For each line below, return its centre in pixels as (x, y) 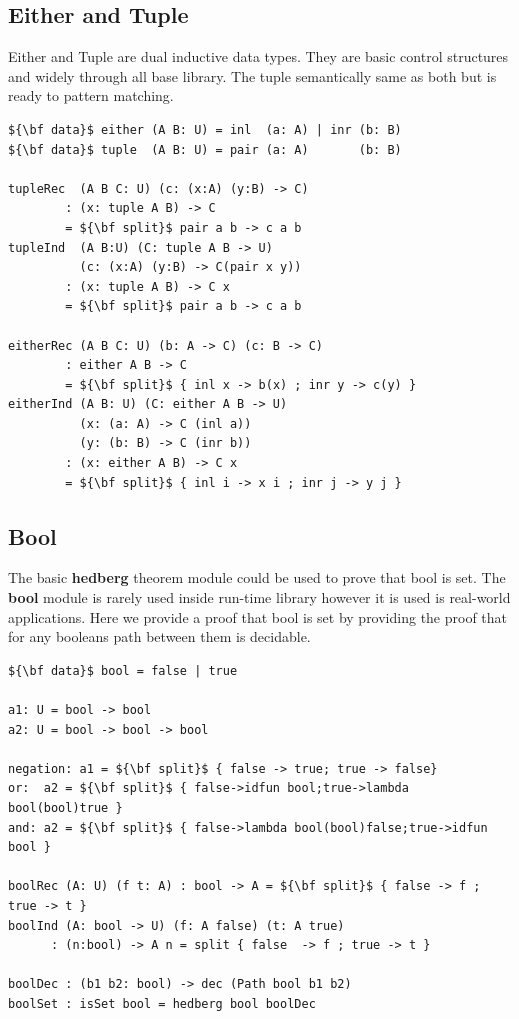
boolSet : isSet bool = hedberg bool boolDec (162, 1003)
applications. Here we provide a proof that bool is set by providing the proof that (258, 616)
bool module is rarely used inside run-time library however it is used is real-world (259, 597)
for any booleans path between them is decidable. (159, 636)
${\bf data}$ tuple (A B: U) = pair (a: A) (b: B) (205, 149)
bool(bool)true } (65, 808)
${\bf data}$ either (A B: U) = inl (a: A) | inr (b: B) (205, 129)
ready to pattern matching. (91, 95)
